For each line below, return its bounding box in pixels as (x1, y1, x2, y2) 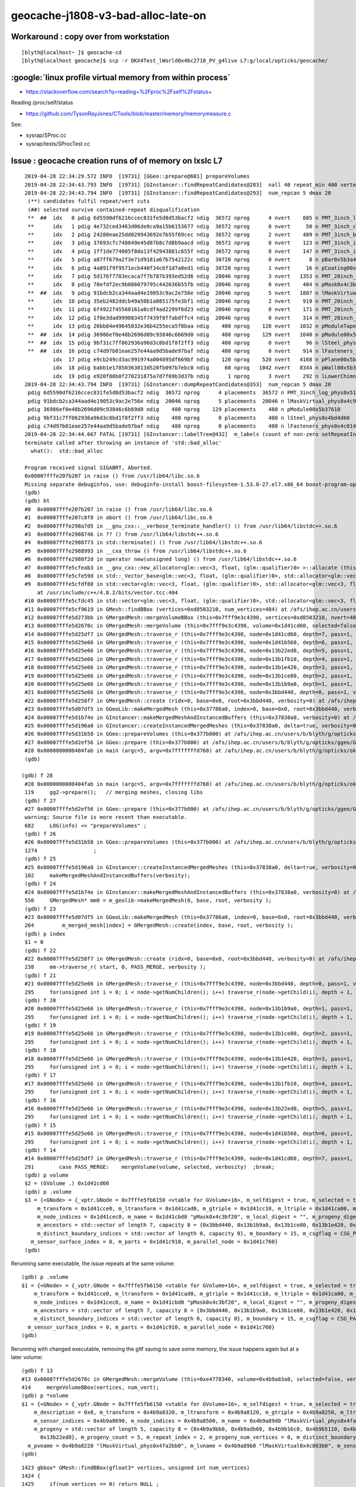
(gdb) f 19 (24, 1022, 56, 1029)
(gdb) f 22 (24, 947, 56, 954)
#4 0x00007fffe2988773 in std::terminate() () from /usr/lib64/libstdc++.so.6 (24, 539, 263, 546)
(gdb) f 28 (21, 772, 53, 779)
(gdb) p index (24, 930, 66, 937)
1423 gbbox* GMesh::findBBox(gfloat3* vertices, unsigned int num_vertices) (21, 1464, 250, 1471)
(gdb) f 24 (24, 880, 56, 887)
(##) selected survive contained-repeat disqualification (27, 206, 200, 213)
